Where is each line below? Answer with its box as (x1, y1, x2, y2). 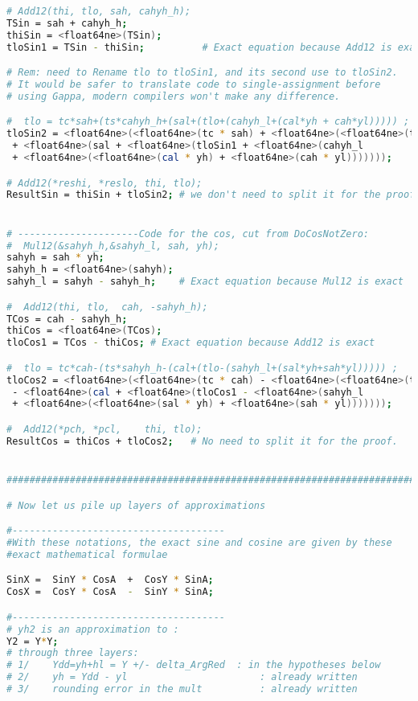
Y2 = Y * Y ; (6, 635, 59, 647)
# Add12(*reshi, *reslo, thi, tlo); (6, 177, 203, 189)
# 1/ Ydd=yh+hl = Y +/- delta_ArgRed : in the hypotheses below (6, 659, 381, 671)
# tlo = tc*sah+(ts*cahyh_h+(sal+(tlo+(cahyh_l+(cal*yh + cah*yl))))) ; (6, 116, 410, 128)
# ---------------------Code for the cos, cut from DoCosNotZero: (6, 228, 370, 240)
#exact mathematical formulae (6, 548, 168, 560)
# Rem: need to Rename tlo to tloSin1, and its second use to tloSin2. (6, 67, 398, 79)
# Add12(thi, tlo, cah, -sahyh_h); (6, 301, 208, 313)
